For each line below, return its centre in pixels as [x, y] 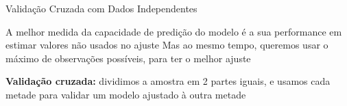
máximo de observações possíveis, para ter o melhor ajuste [128, 58]
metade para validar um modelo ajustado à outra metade [126, 94]
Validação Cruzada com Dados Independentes [101, 8]
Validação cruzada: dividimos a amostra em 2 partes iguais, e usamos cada [168, 81]
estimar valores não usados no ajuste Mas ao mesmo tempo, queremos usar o [167, 45]
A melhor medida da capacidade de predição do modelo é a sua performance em [174, 31]
